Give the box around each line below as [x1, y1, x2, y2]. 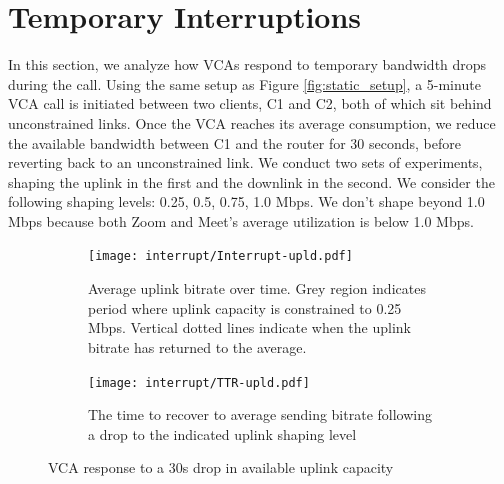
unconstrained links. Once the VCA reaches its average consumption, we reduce [8, 112, 496, 133]
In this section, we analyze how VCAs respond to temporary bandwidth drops [8, 54, 487, 75]
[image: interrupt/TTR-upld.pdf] [88, 375, 310, 390]
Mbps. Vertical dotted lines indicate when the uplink [88, 317, 412, 338]
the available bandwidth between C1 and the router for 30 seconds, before [8, 132, 461, 153]
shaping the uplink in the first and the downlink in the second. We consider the [8, 171, 495, 192]
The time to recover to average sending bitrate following [88, 404, 432, 425]
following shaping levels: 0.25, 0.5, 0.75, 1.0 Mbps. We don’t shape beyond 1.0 [8, 191, 485, 212]
